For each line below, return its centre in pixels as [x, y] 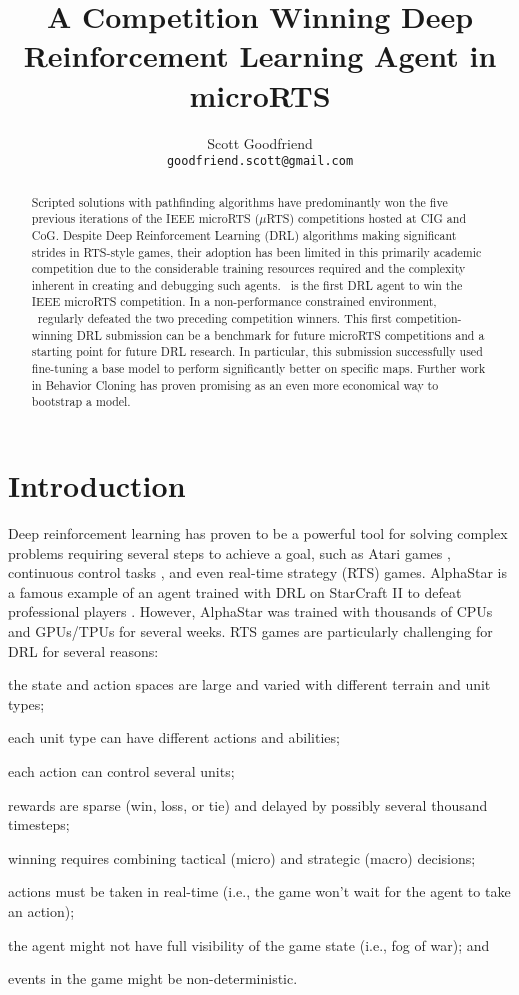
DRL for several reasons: [83, 650]
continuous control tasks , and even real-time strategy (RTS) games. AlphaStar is [257, 572]
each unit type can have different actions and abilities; [174, 737]
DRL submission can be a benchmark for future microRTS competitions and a [280, 334]
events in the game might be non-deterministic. [153, 978]
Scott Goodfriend [260, 142]
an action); [41, 910]
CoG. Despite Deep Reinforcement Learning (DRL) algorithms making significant [244, 234]
